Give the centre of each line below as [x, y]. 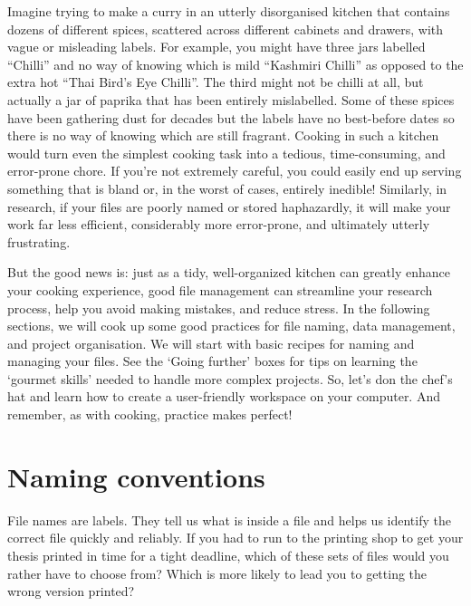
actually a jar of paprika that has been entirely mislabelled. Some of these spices [231, 99]
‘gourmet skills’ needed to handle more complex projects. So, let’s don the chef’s [230, 378]
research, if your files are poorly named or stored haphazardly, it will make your [229, 206]
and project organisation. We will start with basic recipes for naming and [211, 343]
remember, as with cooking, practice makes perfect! [150, 414]
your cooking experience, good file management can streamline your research [220, 289]
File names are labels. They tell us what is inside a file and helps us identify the [229, 519]
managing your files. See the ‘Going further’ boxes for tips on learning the [212, 361]
